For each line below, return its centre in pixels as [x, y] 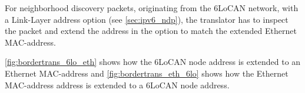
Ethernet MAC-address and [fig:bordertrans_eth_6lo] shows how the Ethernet [147, 73]
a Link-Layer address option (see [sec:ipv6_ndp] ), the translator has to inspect [147, 19]
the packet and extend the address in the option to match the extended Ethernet [151, 31]
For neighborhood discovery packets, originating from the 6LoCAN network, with [152, 8]
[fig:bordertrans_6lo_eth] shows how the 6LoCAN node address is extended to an [153, 62]
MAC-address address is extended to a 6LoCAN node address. [117, 85]
